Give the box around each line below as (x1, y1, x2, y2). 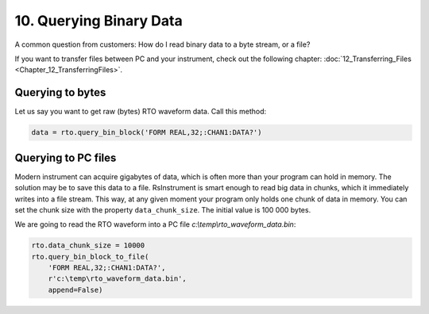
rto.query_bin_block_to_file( (31, 252, 149, 261)
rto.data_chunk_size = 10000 (31, 241, 145, 250)
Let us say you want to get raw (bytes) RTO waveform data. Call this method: (14, 107, 267, 117)
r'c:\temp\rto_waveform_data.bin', (48, 274, 187, 283)
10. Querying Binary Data (14, 12, 183, 29)
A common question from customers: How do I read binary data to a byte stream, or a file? (14, 40, 311, 49)
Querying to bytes (14, 86, 106, 99)
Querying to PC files (14, 151, 117, 164)
